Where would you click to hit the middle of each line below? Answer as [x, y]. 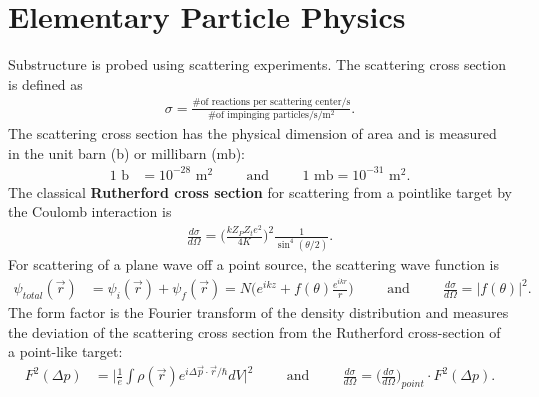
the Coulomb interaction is [90, 211]
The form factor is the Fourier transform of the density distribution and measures [258, 312]
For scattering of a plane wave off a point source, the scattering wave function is [254, 264]
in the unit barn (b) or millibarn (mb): [127, 152]
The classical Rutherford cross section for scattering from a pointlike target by [260, 191]
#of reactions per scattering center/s [271, 102]
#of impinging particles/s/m [269, 114]
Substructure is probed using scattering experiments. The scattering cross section [257, 64]
